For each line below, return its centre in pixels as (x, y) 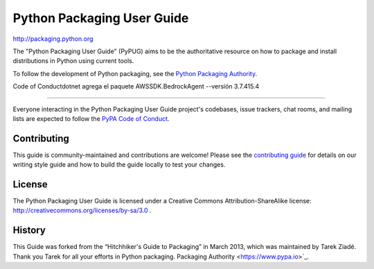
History (29, 231)
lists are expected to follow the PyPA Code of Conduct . (91, 118)
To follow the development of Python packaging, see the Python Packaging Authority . (135, 73)
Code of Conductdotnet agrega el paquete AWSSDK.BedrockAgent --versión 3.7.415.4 (136, 86)
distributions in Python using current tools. (73, 61)
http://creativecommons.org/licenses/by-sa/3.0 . (82, 210)
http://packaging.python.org (53, 39)
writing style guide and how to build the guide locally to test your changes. (119, 165)
